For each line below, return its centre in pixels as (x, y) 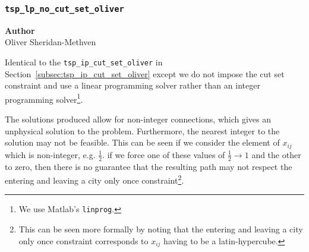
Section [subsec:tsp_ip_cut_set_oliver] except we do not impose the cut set (145, 73)
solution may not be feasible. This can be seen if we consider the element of (142, 142)
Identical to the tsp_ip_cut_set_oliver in (84, 62)
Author (20, 30)
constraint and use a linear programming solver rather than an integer (133, 85)
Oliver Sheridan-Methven (51, 42)
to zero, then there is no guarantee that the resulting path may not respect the (149, 166)
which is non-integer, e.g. (50, 154)
